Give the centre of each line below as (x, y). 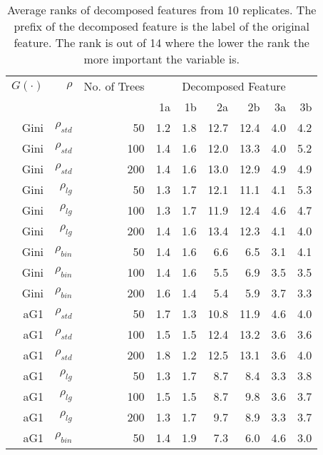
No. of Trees (114, 86)
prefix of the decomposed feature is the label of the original (161, 26)
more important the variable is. (161, 59)
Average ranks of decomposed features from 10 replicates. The (161, 10)
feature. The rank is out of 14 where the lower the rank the (161, 42)
